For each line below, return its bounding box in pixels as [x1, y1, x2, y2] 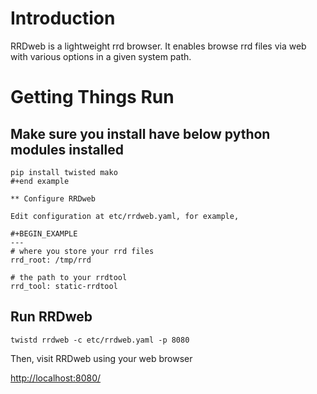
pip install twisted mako [10, 167, 118, 177]
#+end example [10, 176, 70, 186]
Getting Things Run [10, 86, 175, 109]
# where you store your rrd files [10, 246, 155, 256]
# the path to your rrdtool [10, 272, 128, 282]
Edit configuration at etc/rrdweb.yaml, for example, [10, 211, 240, 221]
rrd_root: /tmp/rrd [10, 255, 92, 265]
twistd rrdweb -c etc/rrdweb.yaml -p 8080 [10, 335, 190, 345]
